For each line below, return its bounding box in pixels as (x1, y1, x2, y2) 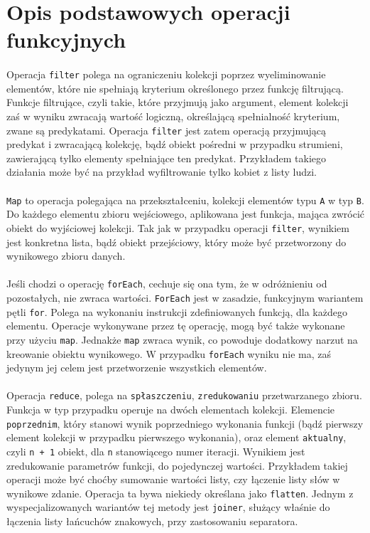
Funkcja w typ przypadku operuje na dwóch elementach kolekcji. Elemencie (6, 402, 335, 417)
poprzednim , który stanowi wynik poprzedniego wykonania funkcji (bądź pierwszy (6, 416, 364, 431)
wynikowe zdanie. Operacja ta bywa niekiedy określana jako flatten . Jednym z (6, 485, 354, 500)
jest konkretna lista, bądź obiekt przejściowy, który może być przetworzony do (6, 234, 347, 249)
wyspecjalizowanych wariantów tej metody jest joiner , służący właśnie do (6, 500, 330, 514)
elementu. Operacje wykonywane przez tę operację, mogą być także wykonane (6, 318, 345, 333)
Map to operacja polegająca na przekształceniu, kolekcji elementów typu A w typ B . (6, 192, 364, 207)
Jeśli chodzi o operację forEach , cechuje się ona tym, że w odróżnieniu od (6, 276, 327, 291)
